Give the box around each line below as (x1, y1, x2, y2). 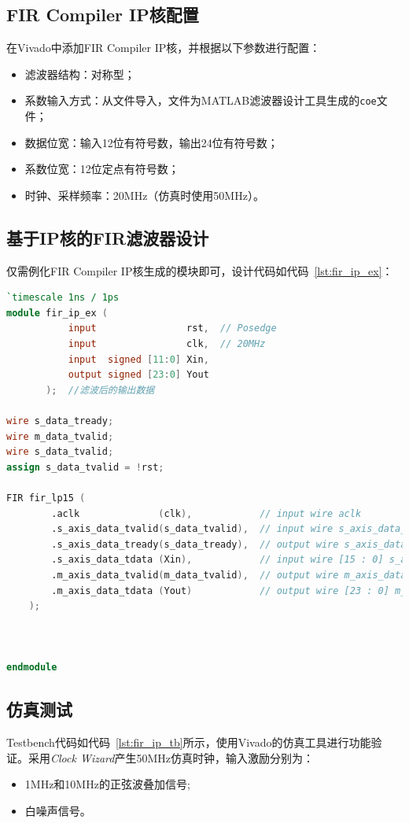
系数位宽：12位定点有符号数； (24, 161, 179, 177)
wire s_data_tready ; (6, 415, 114, 426)
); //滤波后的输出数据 (46, 384, 155, 396)
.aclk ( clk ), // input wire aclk (51, 507, 362, 519)
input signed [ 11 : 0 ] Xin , (68, 353, 209, 365)
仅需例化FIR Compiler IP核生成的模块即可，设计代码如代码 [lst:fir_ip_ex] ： (6, 262, 393, 279)
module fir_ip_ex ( (6, 307, 108, 319)
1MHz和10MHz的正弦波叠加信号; (24, 776, 190, 792)
